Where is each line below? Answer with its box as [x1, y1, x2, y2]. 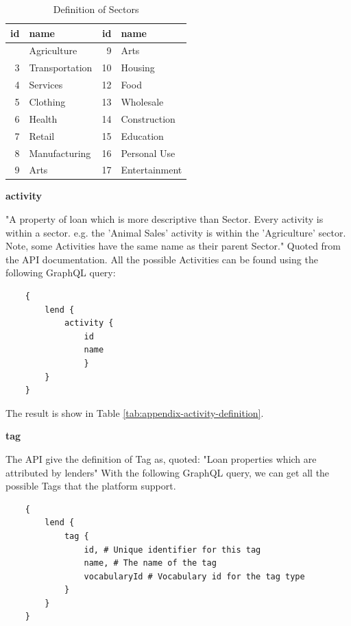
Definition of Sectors [53, 2, 139, 16]
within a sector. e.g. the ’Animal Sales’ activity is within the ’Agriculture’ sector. [5, 225, 346, 239]
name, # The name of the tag [84, 558, 217, 568]
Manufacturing [29, 145, 91, 160]
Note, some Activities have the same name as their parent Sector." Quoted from [5, 239, 341, 253]
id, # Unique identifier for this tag [84, 544, 261, 555]
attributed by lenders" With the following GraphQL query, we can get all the [5, 465, 330, 479]
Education [121, 128, 164, 143]
